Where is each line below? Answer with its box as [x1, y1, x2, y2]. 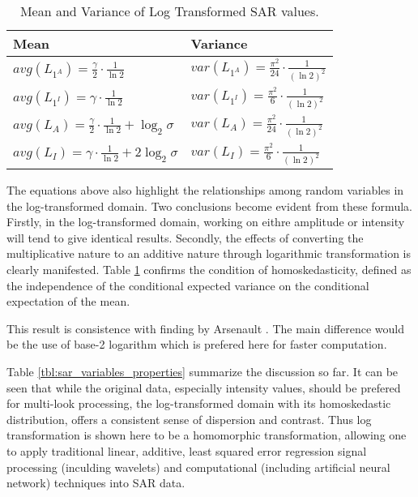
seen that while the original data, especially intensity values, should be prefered [6, 379, 401, 396]
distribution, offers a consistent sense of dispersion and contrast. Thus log [6, 410, 372, 427]
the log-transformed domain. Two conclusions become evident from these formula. [6, 197, 412, 214]
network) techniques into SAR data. [6, 474, 186, 491]
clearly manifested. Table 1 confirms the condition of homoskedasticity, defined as [6, 260, 412, 277]
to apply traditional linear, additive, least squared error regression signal [6, 442, 367, 459]
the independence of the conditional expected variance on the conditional [6, 276, 369, 293]
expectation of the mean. [6, 293, 130, 310]
